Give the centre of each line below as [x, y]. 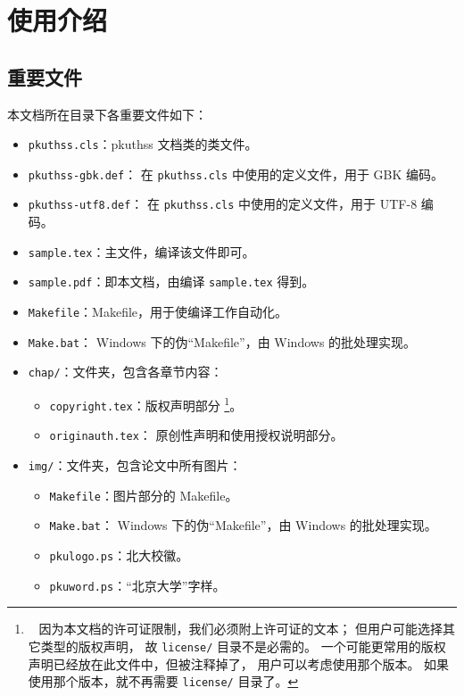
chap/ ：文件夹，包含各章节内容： [125, 372]
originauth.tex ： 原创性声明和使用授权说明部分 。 [196, 435]
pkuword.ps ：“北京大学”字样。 [137, 585]
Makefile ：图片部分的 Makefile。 [144, 495]
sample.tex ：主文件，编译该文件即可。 [141, 251]
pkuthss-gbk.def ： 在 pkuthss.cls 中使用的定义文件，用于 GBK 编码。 [236, 174]
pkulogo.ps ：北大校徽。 [119, 555]
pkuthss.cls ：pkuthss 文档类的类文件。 [143, 144]
